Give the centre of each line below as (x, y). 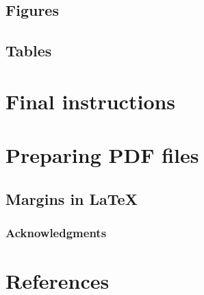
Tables (29, 51)
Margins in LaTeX (72, 198)
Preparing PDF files (102, 155)
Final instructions (91, 101)
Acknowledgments (56, 233)
